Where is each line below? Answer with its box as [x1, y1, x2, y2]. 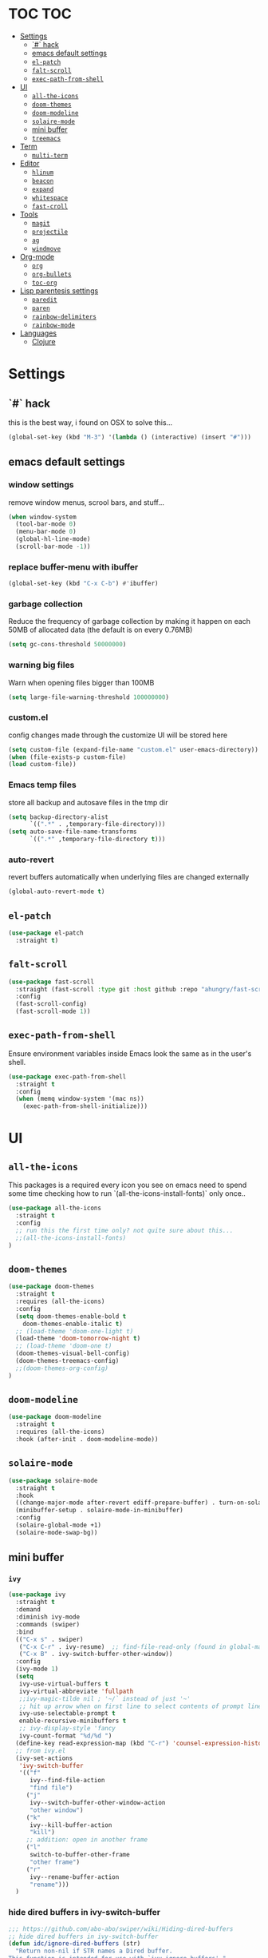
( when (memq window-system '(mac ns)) [15, 1095, 145, 1103]
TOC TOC [8, 5, 72, 23]
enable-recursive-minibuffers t [18, 1717, 127, 1726]
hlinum [31, 169, 54, 177]
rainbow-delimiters [31, 312, 97, 320]
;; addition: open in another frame [26, 1836, 148, 1844]
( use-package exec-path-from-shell [8, 1072, 127, 1081]
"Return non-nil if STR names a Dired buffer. [15, 1947, 173, 1956]
